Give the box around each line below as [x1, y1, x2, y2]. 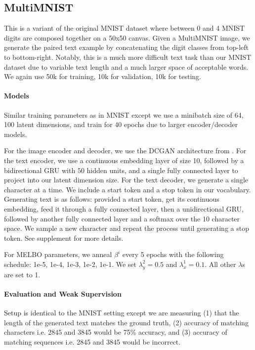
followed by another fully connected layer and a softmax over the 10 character [4, 213, 240, 223]
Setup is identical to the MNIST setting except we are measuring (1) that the [4, 307, 239, 318]
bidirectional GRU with [4, 165, 76, 175]
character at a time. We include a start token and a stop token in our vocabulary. [4, 184, 251, 194]
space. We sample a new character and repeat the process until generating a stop [4, 223, 249, 233]
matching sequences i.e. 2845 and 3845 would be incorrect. [4, 336, 181, 347]
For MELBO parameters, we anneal [4, 249, 112, 260]
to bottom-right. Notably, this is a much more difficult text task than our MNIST [4, 51, 252, 62]
